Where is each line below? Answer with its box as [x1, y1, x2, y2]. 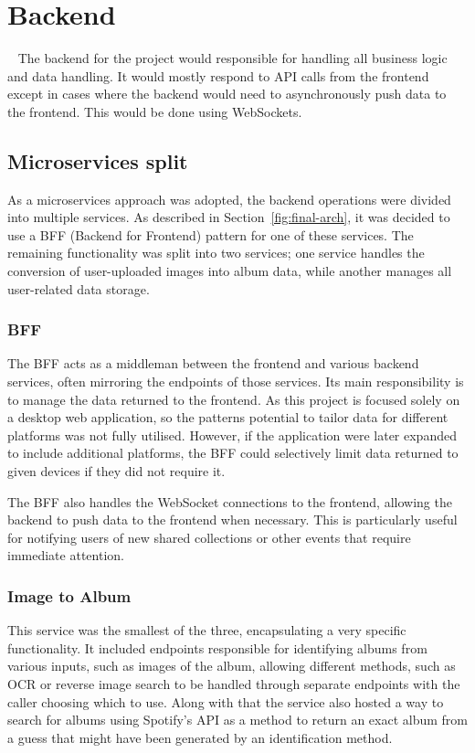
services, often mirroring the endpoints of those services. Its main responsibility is [7, 372, 464, 391]
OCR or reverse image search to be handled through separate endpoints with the [7, 674, 460, 694]
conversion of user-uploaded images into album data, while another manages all [7, 261, 452, 281]
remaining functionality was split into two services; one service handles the [7, 243, 425, 262]
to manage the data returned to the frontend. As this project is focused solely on [7, 389, 460, 408]
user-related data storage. [7, 279, 150, 298]
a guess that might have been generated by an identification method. [7, 727, 393, 747]
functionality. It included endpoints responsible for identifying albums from [7, 638, 427, 657]
